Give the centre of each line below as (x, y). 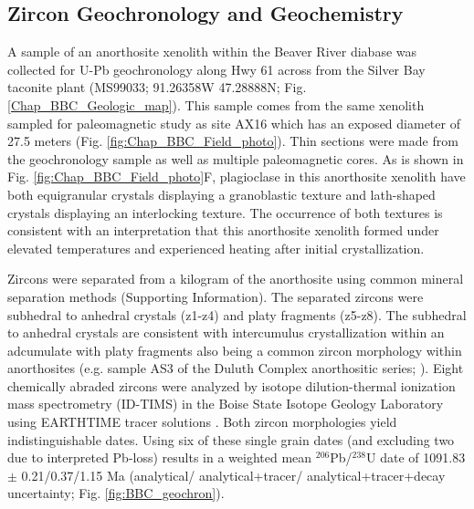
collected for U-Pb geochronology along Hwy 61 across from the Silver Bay (216, 69)
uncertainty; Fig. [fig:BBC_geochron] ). (116, 493)
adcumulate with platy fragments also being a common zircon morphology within (235, 350)
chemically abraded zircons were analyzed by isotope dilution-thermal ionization (232, 385)
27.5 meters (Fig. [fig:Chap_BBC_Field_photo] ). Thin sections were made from (233, 141)
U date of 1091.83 (416, 457)
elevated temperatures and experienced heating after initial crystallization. (216, 248)
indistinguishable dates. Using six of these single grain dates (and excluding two (231, 439)
